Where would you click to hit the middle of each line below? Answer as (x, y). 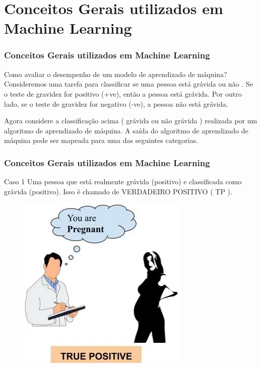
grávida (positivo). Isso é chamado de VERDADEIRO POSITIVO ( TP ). (118, 191)
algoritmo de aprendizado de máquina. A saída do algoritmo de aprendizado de (126, 130)
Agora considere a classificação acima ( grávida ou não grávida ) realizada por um (131, 121)
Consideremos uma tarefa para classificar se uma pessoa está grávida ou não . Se (128, 84)
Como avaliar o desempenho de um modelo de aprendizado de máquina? (116, 74)
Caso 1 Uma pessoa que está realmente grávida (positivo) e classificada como (123, 181)
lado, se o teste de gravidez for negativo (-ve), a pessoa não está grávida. (116, 103)
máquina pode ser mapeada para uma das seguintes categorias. (101, 140)
